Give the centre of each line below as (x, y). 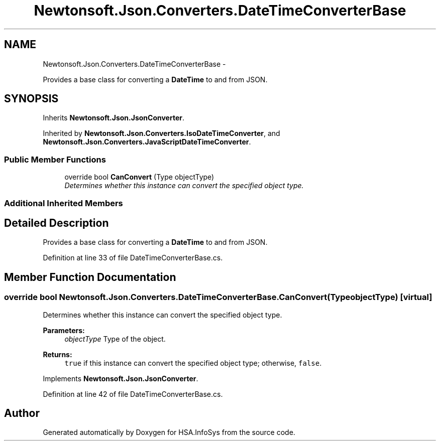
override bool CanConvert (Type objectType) (139, 177)
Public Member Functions (55, 159)
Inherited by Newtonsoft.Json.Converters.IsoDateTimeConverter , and (161, 133)
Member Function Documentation (90, 277)
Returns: (58, 354)
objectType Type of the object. (115, 339)
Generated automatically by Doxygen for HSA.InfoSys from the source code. (169, 432)
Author (22, 413)
